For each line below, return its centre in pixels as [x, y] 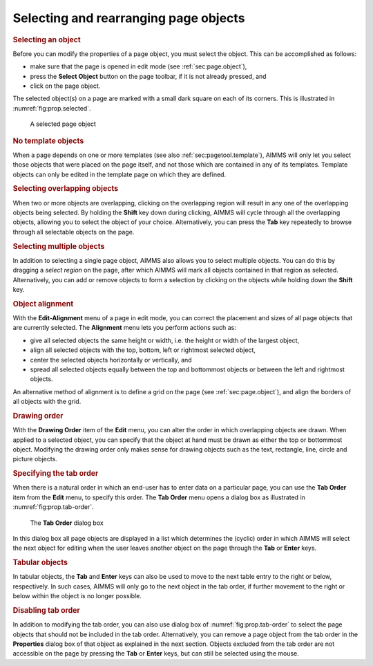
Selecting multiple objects [59, 246]
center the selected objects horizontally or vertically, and [111, 360]
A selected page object [63, 124]
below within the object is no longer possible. [77, 596]
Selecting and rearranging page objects [129, 18]
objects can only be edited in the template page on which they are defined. [119, 174]
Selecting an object [47, 39]
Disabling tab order [47, 611]
